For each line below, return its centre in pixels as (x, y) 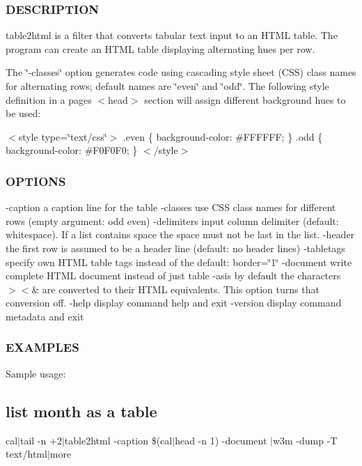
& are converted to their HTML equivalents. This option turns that (175, 289)
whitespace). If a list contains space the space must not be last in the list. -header (180, 234)
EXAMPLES (42, 347)
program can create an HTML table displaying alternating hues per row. (160, 48)
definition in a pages (49, 99)
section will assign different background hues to (245, 99)
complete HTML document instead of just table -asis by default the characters (173, 275)
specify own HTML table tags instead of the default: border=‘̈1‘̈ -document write (179, 262)
